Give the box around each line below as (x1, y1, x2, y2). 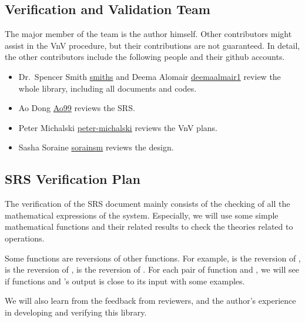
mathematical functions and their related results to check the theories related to (5, 220, 293, 233)
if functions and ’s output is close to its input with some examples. (5, 274, 245, 287)
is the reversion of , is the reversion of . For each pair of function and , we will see (5, 263, 299, 276)
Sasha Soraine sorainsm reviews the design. (18, 141, 174, 153)
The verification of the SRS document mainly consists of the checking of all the (5, 197, 290, 210)
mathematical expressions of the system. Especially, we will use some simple (5, 209, 279, 221)
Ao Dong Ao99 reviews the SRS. (18, 102, 135, 114)
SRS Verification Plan (5, 170, 140, 188)
